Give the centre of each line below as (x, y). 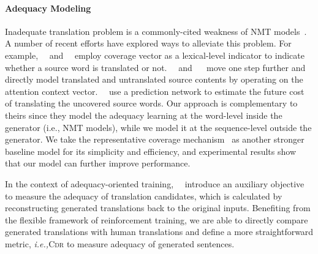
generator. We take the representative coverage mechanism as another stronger (155, 139)
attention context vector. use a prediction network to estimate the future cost (155, 91)
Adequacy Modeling (48, 8)
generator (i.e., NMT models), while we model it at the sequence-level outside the (158, 127)
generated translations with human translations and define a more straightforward (159, 232)
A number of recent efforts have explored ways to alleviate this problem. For (148, 43)
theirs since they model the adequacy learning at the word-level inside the (144, 115)
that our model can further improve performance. (98, 163)
